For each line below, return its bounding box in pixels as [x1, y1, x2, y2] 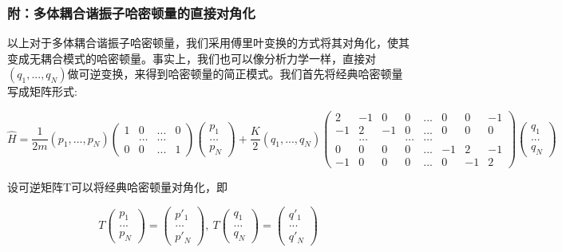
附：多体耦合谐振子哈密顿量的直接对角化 [7, 2, 255, 22]
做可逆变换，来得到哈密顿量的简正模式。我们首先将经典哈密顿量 [67, 65, 403, 82]
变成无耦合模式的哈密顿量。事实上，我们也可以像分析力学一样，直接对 [7, 49, 376, 66]
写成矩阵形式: [7, 83, 77, 100]
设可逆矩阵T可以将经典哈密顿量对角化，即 [7, 179, 228, 195]
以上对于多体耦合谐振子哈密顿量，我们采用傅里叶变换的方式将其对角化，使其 [7, 34, 410, 51]
